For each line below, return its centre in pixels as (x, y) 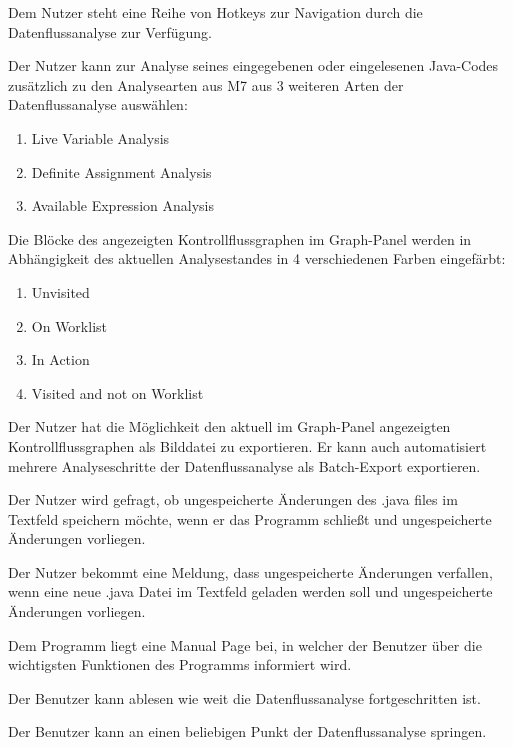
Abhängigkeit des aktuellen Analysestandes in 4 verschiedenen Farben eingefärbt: (257, 258)
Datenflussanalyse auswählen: (98, 104)
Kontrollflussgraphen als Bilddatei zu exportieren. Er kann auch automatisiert (247, 445)
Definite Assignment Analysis (121, 171)
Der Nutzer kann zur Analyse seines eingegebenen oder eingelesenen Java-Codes (253, 65)
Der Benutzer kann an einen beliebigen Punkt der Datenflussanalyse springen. (247, 731)
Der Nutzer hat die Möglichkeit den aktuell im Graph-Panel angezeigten (229, 426)
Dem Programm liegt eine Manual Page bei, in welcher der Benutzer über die (245, 644)
